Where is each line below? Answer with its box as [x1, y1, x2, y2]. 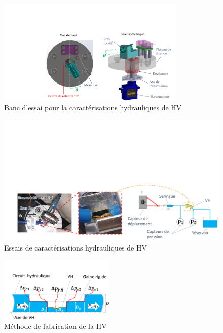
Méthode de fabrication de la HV [4, 321, 107, 331]
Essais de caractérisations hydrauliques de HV [4, 242, 147, 253]
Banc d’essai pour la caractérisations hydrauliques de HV [4, 102, 182, 113]
